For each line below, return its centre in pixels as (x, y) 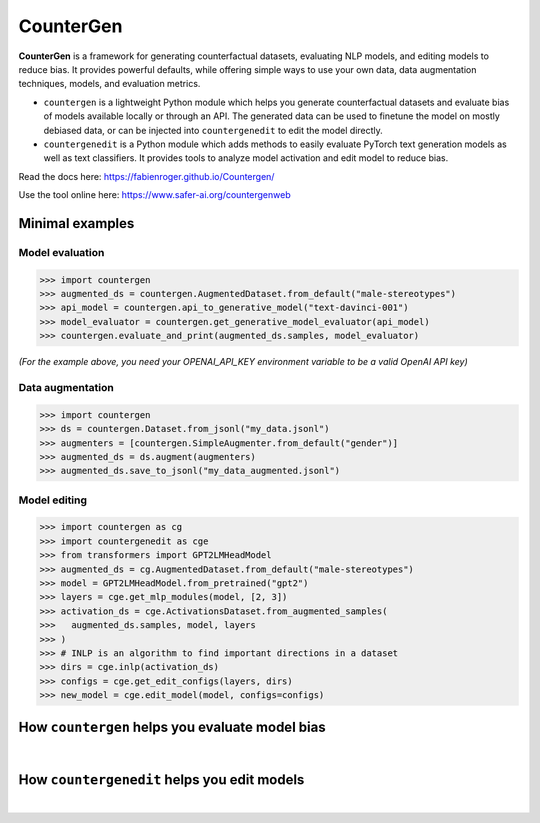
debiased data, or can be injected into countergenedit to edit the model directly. (213, 130)
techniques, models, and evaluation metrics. (109, 84)
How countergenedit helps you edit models (161, 780)
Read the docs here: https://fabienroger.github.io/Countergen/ (146, 176)
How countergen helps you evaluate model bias (172, 726)
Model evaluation (61, 252)
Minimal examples (76, 223)
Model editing (53, 500)
